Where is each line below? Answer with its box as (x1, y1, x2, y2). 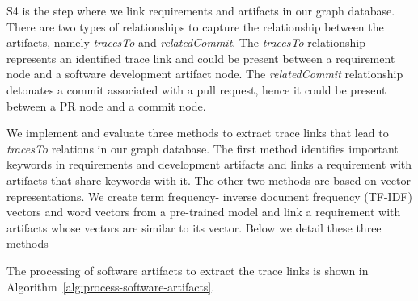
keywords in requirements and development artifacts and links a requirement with (6, 156, 412, 173)
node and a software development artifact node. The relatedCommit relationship (6, 65, 403, 82)
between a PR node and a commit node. (6, 97, 206, 114)
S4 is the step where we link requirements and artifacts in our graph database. (6, 2, 395, 19)
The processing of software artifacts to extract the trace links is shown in (6, 261, 369, 278)
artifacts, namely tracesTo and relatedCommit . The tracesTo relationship (6, 34, 365, 51)
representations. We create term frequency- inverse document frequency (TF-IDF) (6, 187, 412, 204)
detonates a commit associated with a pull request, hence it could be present (6, 81, 386, 98)
